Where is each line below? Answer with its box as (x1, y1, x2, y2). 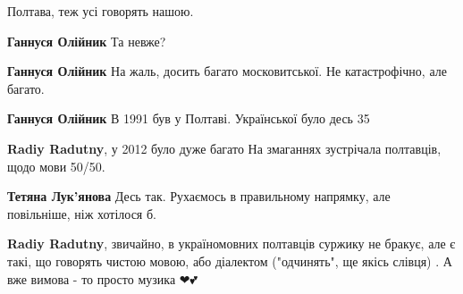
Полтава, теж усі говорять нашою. (7, 2, 194, 20)
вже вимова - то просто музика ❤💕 (7, 269, 198, 288)
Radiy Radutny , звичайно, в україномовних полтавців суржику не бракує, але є (7, 234, 456, 253)
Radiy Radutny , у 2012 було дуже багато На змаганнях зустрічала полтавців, (7, 139, 442, 157)
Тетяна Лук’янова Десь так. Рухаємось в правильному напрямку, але (7, 187, 391, 206)
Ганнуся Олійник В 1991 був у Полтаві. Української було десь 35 (7, 109, 370, 128)
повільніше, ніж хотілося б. (7, 204, 156, 223)
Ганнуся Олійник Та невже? (7, 31, 166, 50)
